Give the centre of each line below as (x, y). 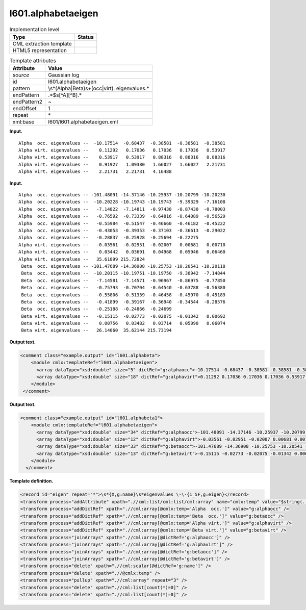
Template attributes (33, 61)
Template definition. (31, 481)
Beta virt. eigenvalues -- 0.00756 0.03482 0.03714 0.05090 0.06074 (123, 323)
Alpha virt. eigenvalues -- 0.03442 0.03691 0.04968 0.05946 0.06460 (122, 252)
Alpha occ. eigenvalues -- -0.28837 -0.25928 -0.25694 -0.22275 (109, 238)
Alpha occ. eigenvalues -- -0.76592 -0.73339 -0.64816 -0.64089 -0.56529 (122, 216)
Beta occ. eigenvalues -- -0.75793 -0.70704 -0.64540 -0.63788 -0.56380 (123, 288)
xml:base (23, 122)
